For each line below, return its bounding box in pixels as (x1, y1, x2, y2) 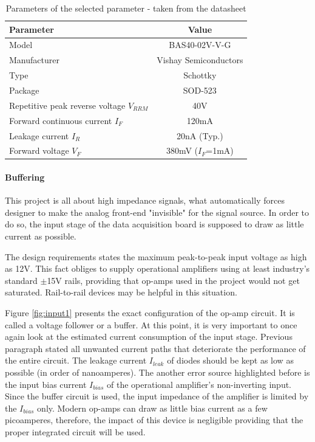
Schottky (183, 69, 217, 81)
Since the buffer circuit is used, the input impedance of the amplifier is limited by (5, 390, 309, 402)
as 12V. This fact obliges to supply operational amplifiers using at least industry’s (5, 262, 310, 275)
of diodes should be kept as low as (167, 354, 294, 367)
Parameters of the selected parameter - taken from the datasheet (5, 2, 246, 14)
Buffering (5, 171, 45, 184)
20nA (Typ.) (177, 129, 223, 142)
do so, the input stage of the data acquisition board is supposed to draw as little (5, 218, 304, 230)
